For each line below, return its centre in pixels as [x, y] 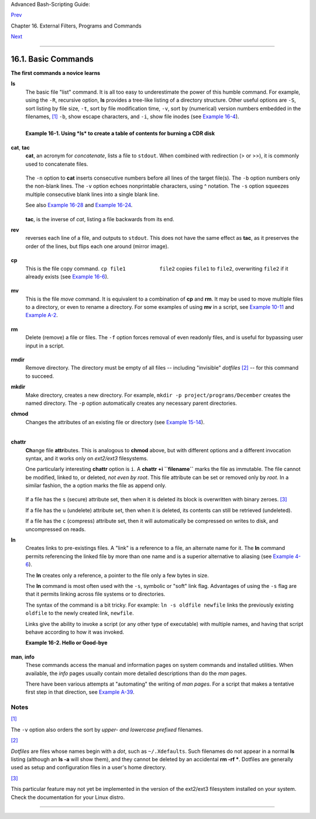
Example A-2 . [42, 315]
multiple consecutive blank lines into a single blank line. [92, 194]
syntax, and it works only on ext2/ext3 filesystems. [87, 458]
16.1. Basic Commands [52, 59]
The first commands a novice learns [56, 73]
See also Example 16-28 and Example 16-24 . [79, 205]
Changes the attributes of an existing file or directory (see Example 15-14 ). [115, 422]
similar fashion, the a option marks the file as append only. [96, 486]
